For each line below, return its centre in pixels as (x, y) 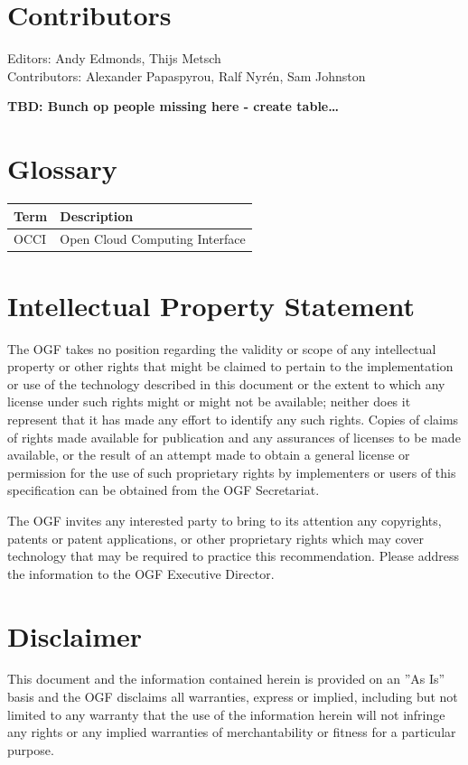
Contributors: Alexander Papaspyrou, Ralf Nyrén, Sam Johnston (187, 75)
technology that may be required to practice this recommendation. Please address (234, 556)
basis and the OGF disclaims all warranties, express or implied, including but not (233, 697)
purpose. (31, 749)
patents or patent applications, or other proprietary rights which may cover (216, 538)
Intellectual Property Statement (211, 305)
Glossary (62, 168)
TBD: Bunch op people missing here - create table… (173, 106)
